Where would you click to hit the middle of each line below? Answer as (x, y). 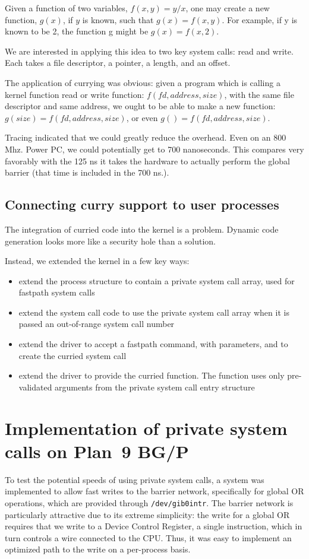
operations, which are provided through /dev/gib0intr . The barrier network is (149, 502)
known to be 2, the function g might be (77, 31)
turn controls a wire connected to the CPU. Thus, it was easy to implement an (148, 537)
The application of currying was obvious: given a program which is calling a (143, 82)
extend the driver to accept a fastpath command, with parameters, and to (153, 344)
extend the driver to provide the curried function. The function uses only (152, 375)
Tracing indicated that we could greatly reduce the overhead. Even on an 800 (146, 137)
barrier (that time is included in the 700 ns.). (87, 172)
